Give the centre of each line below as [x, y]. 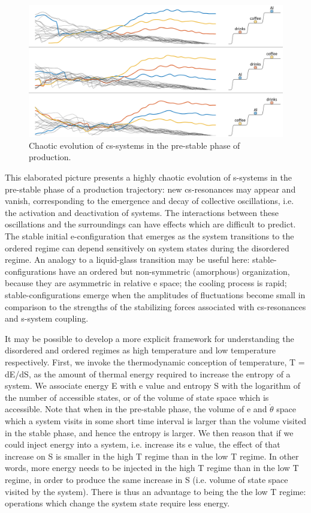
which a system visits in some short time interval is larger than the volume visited [156, 420]
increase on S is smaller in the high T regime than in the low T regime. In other [152, 456]
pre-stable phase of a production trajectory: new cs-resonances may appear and [150, 189]
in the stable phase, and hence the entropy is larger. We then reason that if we [149, 432]
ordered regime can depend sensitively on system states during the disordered [147, 247]
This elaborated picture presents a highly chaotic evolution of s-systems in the [148, 177]
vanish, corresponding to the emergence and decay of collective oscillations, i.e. [150, 201]
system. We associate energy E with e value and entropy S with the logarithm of [153, 385]
